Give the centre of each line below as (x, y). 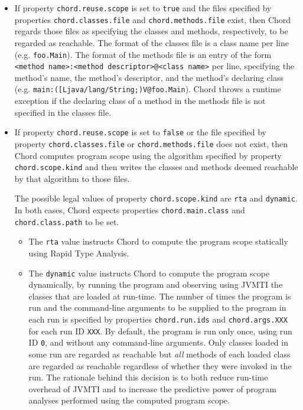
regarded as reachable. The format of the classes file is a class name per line (152, 42)
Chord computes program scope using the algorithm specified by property (148, 155)
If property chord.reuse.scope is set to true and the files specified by (143, 8)
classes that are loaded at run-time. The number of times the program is (160, 296)
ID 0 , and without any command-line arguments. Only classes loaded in (158, 342)
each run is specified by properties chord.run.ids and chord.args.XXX (158, 319)
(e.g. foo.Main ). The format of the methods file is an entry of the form (143, 54)
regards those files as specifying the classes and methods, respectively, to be (151, 31)
